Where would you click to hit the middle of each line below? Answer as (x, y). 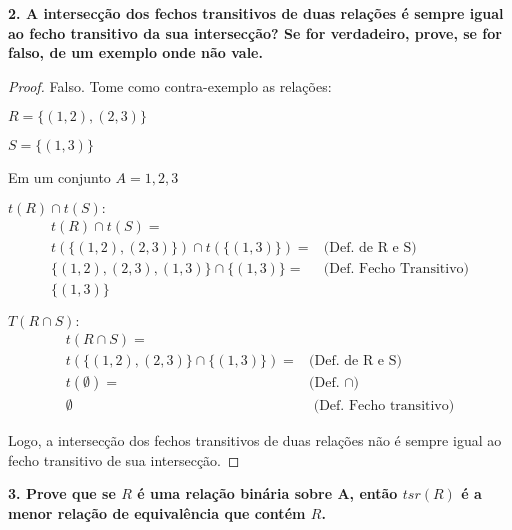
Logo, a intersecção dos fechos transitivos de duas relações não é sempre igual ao (255, 440)
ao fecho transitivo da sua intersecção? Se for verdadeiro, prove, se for (255, 32)
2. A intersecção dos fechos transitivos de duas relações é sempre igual (256, 13)
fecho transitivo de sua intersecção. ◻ (124, 459)
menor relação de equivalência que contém (157, 513)
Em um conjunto (59, 177)
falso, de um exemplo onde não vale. (135, 52)
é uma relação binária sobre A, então (267, 493)
